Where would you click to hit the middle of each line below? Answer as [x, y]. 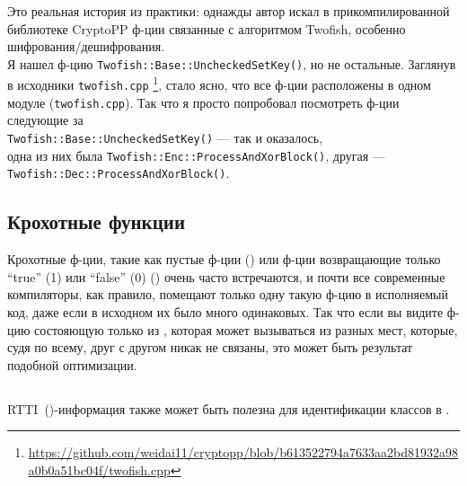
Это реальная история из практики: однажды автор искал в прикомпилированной [229, 11]
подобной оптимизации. [72, 364]
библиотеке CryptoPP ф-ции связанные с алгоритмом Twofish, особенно [207, 28]
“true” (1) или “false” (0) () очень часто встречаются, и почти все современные [226, 276]
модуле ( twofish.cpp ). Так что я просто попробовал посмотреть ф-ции [203, 102]
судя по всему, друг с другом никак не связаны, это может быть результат [210, 347]
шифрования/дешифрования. [86, 46]
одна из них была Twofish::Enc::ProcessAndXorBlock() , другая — [196, 155]
